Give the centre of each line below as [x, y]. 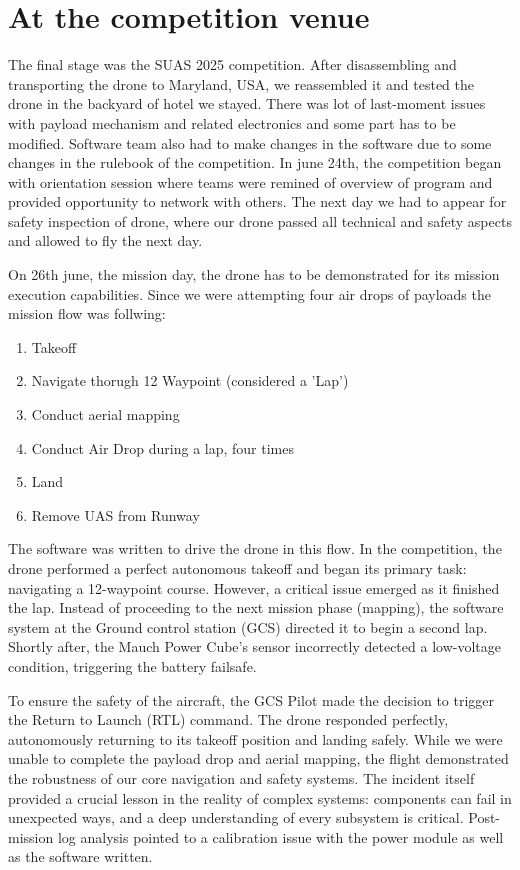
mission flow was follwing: [87, 313]
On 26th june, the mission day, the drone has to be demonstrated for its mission [254, 274]
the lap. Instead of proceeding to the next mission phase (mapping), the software [256, 607]
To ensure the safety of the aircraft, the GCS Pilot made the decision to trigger [251, 699]
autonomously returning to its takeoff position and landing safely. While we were [255, 738]
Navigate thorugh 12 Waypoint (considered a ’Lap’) [190, 380]
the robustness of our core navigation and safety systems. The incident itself [241, 777]
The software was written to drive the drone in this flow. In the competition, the [255, 548]
